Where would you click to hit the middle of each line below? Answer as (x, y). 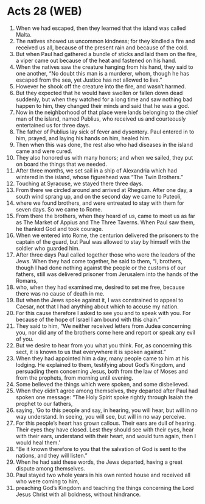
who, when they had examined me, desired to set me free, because (100, 287)
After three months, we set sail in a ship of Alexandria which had (96, 170)
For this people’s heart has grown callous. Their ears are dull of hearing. (106, 423)
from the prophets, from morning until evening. (74, 378)
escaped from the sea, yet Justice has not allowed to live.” (89, 80)
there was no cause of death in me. (60, 293)
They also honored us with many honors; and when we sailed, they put (104, 157)
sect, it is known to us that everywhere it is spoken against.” (91, 352)
